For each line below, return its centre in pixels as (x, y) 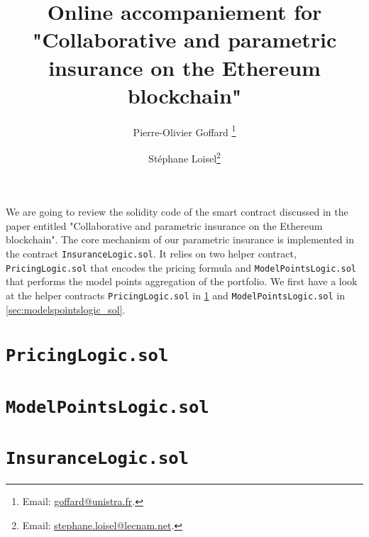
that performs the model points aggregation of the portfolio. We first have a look (182, 281)
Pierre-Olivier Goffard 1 (184, 131)
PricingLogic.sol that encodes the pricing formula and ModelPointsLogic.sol (181, 267)
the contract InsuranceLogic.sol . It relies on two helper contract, (151, 253)
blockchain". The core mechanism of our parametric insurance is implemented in (180, 239)
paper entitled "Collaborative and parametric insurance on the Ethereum (164, 225)
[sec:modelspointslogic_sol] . (66, 309)
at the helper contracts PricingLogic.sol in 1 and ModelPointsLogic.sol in (176, 295)
